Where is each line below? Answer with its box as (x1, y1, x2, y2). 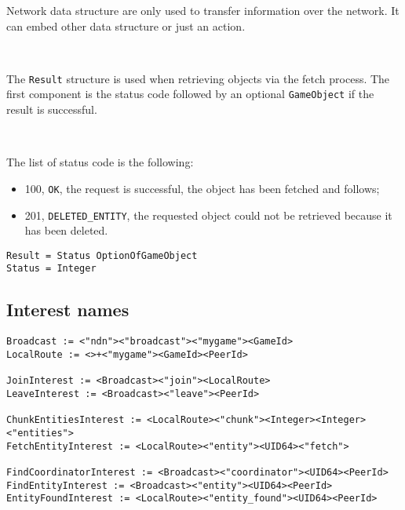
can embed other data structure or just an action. (6, 17, 246, 34)
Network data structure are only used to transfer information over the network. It (6, 2, 400, 18)
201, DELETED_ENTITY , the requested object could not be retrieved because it (24, 206, 392, 223)
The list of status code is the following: (6, 154, 194, 170)
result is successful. (6, 101, 97, 118)
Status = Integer (6, 263, 97, 275)
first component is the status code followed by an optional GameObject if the (6, 86, 374, 102)
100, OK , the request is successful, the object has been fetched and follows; (24, 180, 380, 196)
